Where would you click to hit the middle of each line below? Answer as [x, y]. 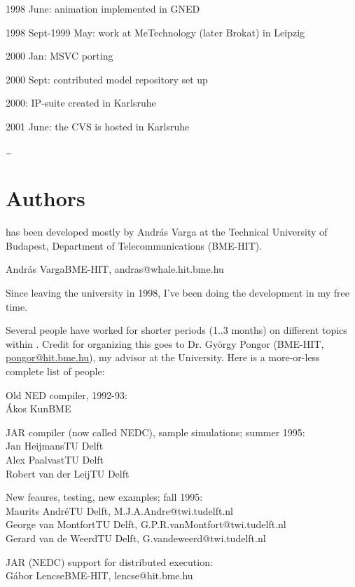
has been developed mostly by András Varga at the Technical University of [167, 232]
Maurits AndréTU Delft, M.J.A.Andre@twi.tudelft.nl [119, 510]
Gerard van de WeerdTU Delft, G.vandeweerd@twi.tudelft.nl [136, 538]
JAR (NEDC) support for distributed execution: [109, 561]
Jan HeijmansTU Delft [55, 446]
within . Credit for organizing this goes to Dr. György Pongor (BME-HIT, [165, 343]
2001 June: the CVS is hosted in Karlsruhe [98, 126]
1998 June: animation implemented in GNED [103, 8]
